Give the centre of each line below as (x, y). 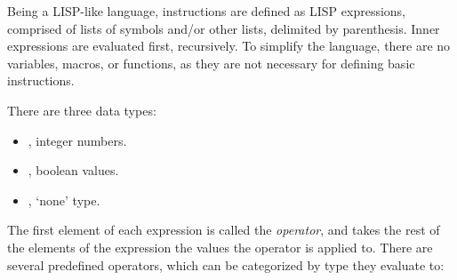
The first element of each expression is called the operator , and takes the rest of (224, 230)
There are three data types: (82, 110)
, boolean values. (73, 170)
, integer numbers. (77, 140)
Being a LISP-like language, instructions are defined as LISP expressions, (206, 11)
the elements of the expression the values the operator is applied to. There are (220, 247)
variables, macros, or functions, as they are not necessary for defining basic (211, 63)
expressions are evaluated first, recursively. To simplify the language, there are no (229, 46)
